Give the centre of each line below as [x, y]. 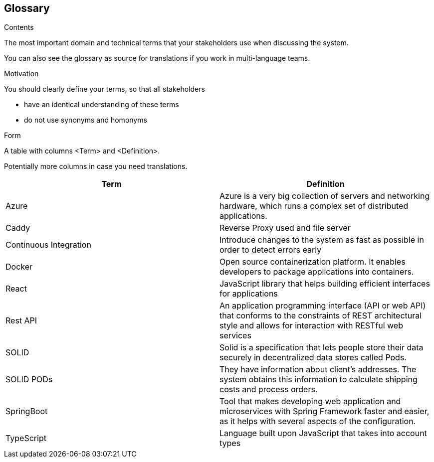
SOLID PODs [29, 380]
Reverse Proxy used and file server [285, 228]
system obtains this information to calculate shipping [319, 380]
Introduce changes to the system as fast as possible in [322, 240]
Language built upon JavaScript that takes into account [323, 433]
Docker [19, 267]
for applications [249, 294]
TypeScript [26, 438]
